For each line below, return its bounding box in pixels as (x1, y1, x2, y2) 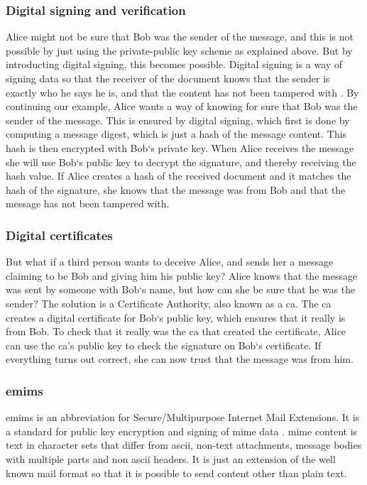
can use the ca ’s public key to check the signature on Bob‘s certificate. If (6, 337, 322, 352)
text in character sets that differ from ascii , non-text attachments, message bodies (6, 437, 362, 452)
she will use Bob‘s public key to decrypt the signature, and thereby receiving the (6, 154, 356, 169)
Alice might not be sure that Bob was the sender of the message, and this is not (6, 29, 354, 44)
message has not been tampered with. (6, 196, 170, 211)
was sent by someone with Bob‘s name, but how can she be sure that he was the (6, 282, 356, 297)
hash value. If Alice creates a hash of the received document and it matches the (6, 168, 351, 183)
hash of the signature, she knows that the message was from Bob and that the (6, 182, 346, 197)
